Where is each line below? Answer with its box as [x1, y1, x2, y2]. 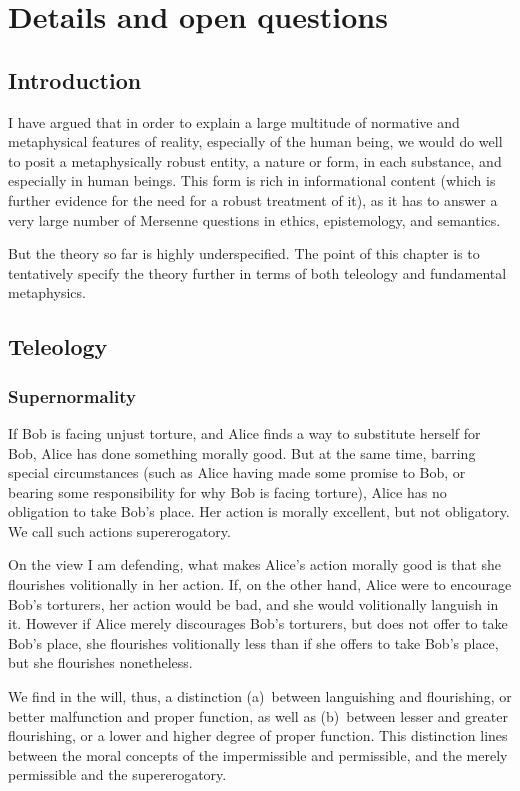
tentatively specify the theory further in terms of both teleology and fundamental [8, 262, 507, 283]
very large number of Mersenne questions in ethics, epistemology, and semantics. [8, 209, 501, 230]
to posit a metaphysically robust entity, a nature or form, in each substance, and [8, 150, 502, 171]
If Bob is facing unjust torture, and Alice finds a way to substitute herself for [8, 422, 481, 443]
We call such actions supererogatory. [8, 520, 231, 541]
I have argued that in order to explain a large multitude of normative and [8, 111, 460, 132]
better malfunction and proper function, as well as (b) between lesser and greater [8, 705, 508, 726]
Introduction [8, 64, 142, 95]
